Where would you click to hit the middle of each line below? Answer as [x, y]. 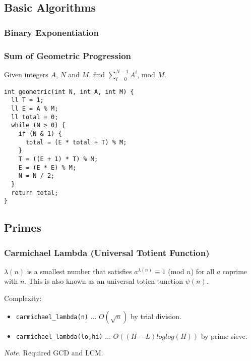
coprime [235, 271]
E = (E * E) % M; [47, 167]
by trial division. [156, 316]
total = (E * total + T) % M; [76, 142]
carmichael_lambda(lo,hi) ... [63, 336]
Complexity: [23, 298]
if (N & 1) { [40, 134]
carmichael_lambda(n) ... [56, 316]
